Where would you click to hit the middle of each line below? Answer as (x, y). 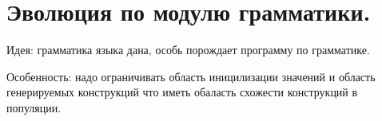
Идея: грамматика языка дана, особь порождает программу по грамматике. (188, 50)
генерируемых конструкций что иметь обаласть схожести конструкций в (182, 92)
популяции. (34, 107)
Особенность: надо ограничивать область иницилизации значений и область (191, 76)
